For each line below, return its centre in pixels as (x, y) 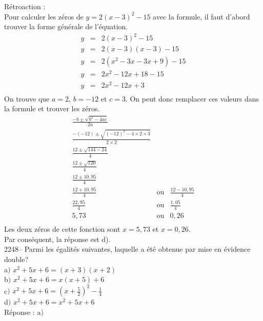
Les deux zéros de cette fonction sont (62, 229)
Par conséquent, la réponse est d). (57, 239)
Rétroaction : (25, 6)
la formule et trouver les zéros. (52, 108)
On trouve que (27, 98)
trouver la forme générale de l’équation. (66, 26)
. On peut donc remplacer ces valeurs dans (192, 98)
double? (16, 259)
